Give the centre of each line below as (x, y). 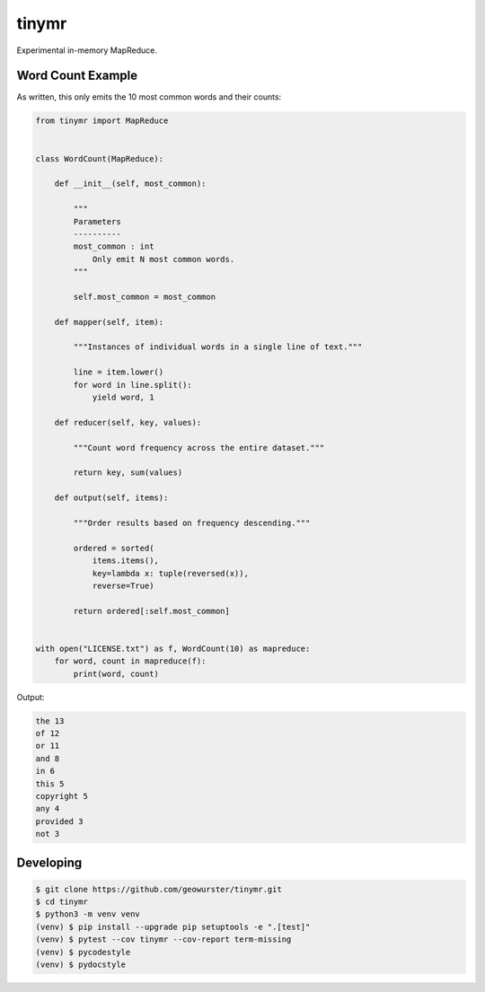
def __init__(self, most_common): (130, 184)
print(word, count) (116, 674)
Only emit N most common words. (163, 259)
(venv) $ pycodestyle (83, 952)
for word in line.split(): (132, 385)
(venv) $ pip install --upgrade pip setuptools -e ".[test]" (173, 926)
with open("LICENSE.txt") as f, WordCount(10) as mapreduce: (173, 648)
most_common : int (114, 246)
